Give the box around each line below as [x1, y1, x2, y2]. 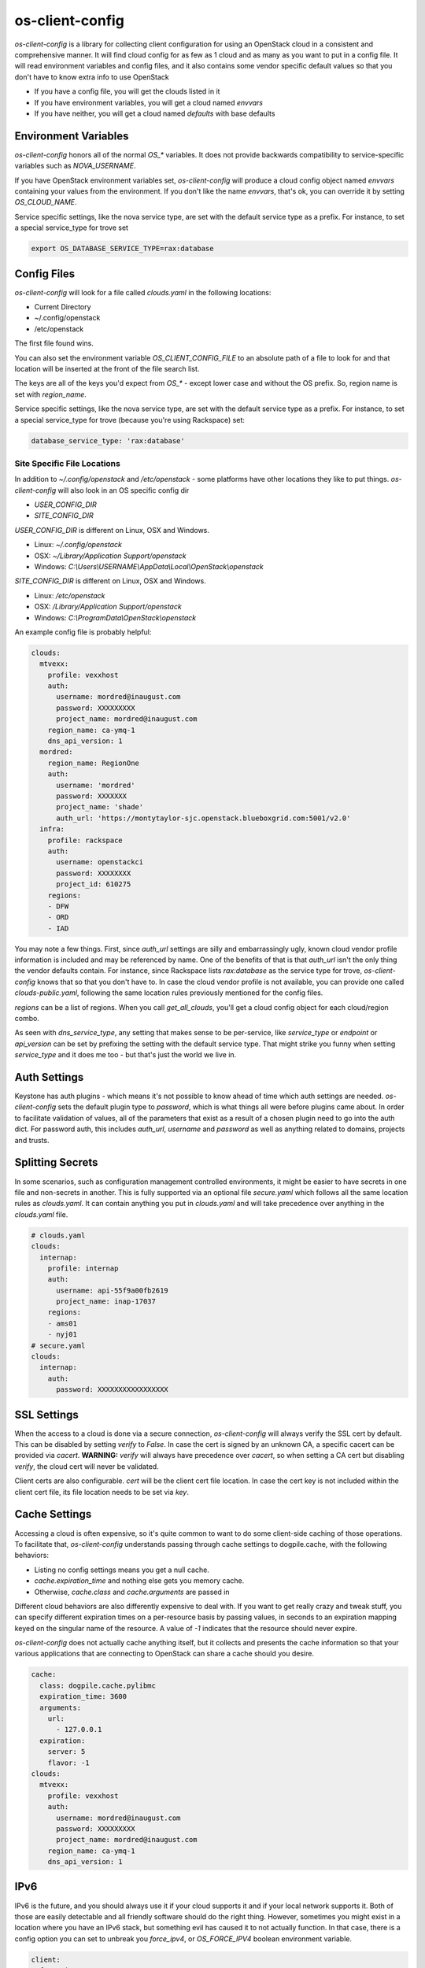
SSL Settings [14, 1408, 79, 1421]
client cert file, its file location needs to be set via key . [14, 1487, 189, 1496]
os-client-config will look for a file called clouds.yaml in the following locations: [14, 287, 272, 297]
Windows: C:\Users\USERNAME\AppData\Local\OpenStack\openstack [34, 561, 264, 571]
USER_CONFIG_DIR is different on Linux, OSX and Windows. [14, 525, 210, 535]
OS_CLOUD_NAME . [14, 198, 78, 207]
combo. [14, 1014, 39, 1023]
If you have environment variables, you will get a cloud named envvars [34, 98, 264, 107]
